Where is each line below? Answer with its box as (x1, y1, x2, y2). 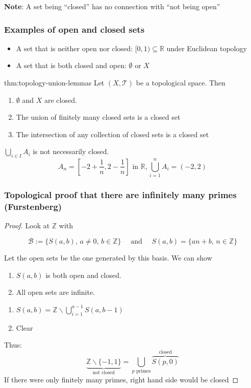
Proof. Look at (4, 220, 50, 231)
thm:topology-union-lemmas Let (4, 77, 105, 88)
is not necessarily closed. (33, 146, 109, 157)
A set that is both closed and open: (16, 60, 127, 71)
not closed (92, 370, 115, 376)
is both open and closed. (45, 269, 121, 280)
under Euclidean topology (166, 42, 247, 53)
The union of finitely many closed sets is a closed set (16, 112, 181, 122)
